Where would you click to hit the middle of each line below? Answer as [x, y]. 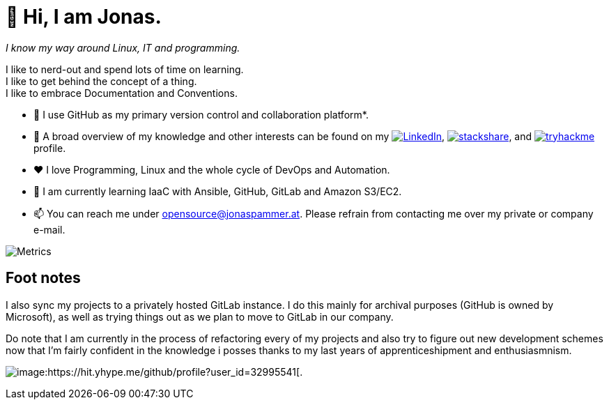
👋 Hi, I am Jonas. [84, 17]
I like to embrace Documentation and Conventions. [122, 93]
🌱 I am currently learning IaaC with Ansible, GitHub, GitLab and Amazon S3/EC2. [218, 191]
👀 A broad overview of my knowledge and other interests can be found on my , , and [283, 136]
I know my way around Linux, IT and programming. [123, 47]
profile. [50, 148]
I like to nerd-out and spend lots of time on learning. [125, 69]
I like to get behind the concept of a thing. [101, 81]
